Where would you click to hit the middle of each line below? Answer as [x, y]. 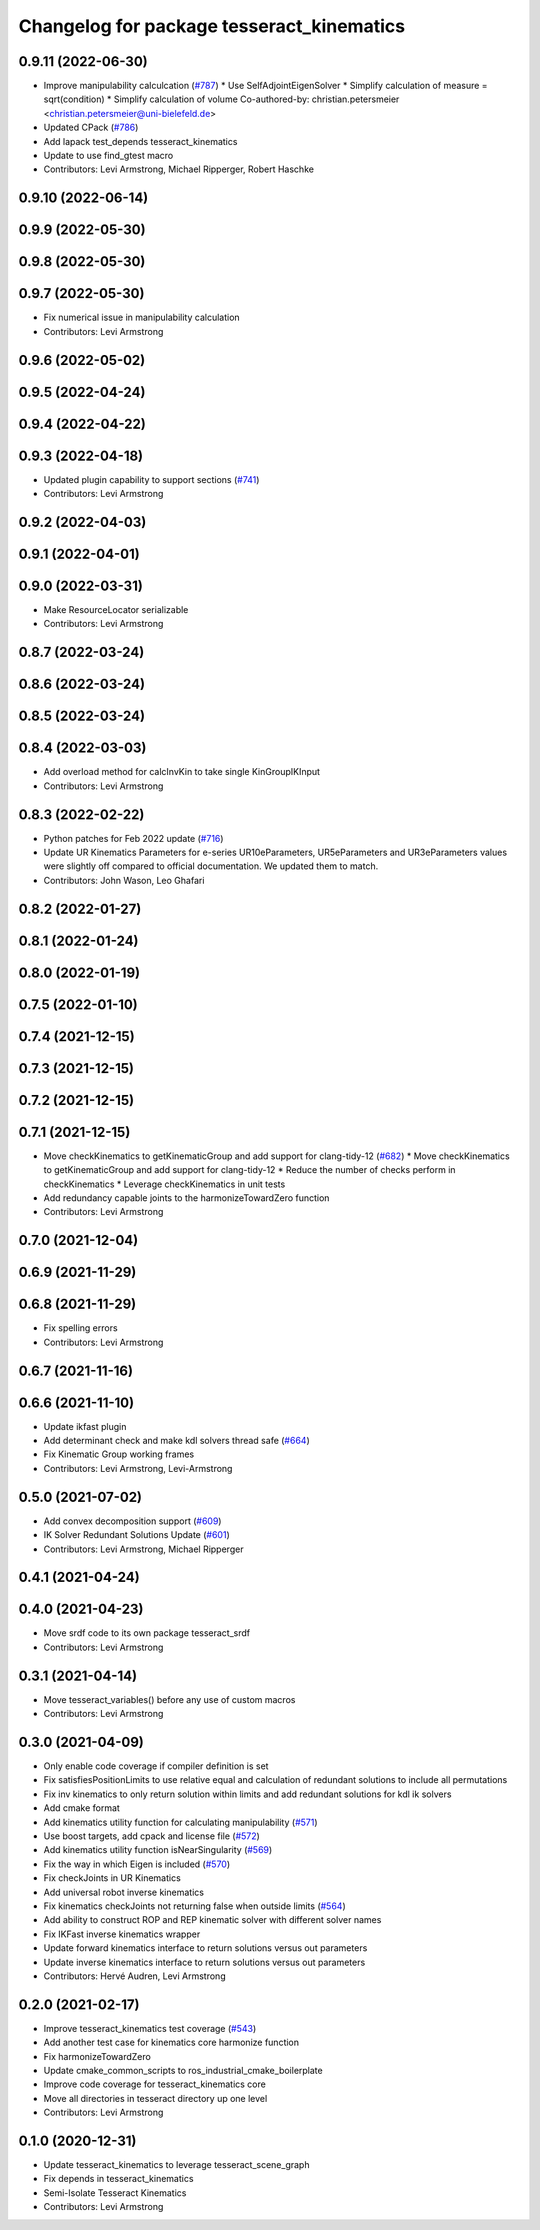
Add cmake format [81, 1808]
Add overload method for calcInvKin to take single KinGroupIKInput [181, 772]
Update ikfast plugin [85, 1426]
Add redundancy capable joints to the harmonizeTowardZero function [186, 1198]
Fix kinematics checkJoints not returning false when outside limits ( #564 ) [194, 1906]
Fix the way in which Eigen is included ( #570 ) [137, 1864]
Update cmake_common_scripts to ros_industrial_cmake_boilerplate [183, 2070]
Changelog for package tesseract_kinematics [211, 26]
